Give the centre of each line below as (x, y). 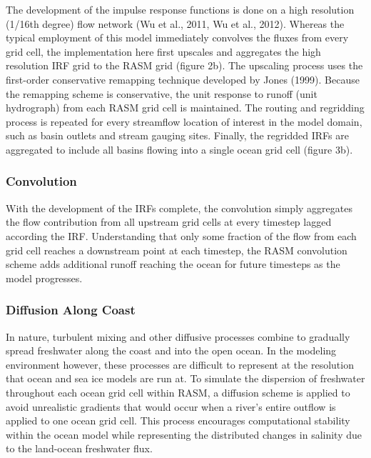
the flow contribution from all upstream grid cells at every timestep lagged (169, 222)
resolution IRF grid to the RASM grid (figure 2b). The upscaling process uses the (184, 65)
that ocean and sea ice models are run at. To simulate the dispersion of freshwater (185, 378)
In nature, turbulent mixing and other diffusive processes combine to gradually (178, 336)
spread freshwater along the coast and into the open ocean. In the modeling (171, 350)
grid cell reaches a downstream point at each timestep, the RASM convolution (177, 250)
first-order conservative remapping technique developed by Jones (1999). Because (183, 79)
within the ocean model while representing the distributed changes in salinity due (184, 434)
